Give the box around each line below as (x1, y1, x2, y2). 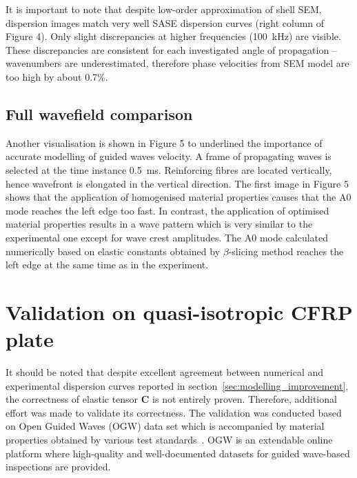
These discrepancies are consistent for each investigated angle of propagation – (6, 42, 337, 57)
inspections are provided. (6, 459, 111, 474)
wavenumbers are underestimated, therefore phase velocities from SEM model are (6, 56, 349, 70)
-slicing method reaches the (228, 243, 344, 258)
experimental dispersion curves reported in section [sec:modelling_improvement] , (6, 378, 349, 392)
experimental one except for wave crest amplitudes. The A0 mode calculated (6, 230, 329, 244)
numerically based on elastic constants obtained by (6, 243, 221, 258)
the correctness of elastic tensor (6, 392, 139, 406)
